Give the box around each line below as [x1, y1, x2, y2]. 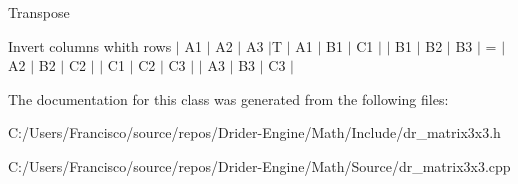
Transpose [8, 2, 70, 22]
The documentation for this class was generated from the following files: [8, 88, 449, 109]
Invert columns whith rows [8, 35, 172, 56]
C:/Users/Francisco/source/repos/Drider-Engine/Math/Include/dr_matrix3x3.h [8, 122, 501, 143]
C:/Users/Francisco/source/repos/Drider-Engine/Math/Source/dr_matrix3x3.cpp [8, 155, 511, 176]
